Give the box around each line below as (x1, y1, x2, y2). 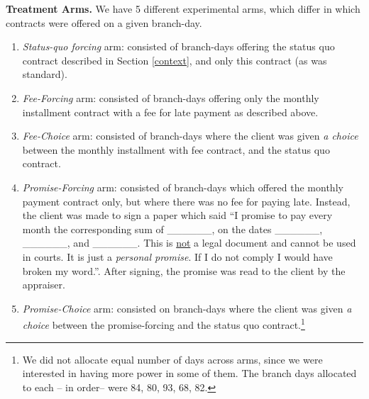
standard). (22, 67, 67, 82)
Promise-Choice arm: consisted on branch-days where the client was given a (22, 300, 352, 315)
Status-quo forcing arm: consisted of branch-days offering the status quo (22, 39, 335, 54)
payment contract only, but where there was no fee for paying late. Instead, (22, 193, 351, 208)
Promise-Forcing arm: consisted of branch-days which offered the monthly (22, 179, 343, 194)
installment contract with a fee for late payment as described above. (22, 104, 319, 119)
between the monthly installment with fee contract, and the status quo (22, 142, 330, 157)
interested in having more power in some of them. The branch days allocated (22, 366, 357, 381)
